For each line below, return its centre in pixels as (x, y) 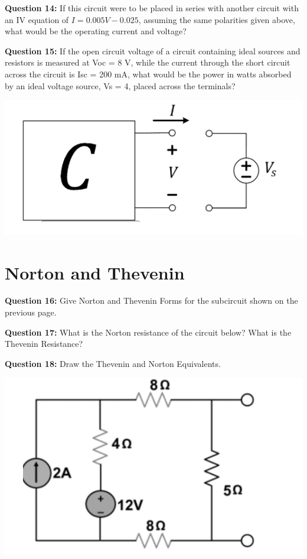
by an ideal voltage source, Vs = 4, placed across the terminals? (120, 85)
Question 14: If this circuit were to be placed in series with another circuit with (152, 8)
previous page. (31, 312)
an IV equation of (37, 19)
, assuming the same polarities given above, (217, 19)
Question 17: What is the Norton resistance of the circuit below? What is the (148, 332)
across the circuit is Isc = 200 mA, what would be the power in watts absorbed (148, 74)
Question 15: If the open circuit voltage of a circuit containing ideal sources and (153, 51)
